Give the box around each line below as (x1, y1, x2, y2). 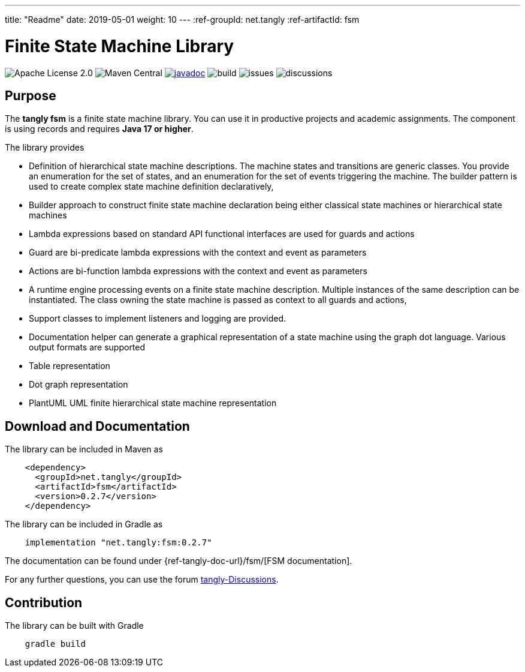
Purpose (5, 88, 56, 103)
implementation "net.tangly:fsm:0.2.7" (25, 538, 212, 548)
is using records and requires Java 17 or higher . (5, 124, 194, 134)
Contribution (5, 595, 83, 610)
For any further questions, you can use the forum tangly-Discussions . (5, 574, 279, 585)
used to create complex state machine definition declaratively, (29, 181, 274, 192)
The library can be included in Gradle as (5, 519, 163, 530)
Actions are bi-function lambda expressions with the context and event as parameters (29, 266, 367, 277)
